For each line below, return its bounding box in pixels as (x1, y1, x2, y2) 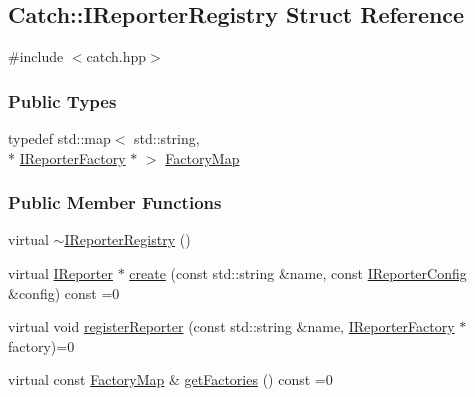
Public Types (8, 88, 117, 113)
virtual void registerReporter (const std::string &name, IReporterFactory (8, 316, 455, 337)
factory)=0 (8, 335, 75, 356)
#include (8, 46, 64, 67)
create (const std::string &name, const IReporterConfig (129, 263, 467, 284)
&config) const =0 (8, 282, 120, 303)
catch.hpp (86, 46, 147, 67)
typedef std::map (8, 128, 111, 149)
